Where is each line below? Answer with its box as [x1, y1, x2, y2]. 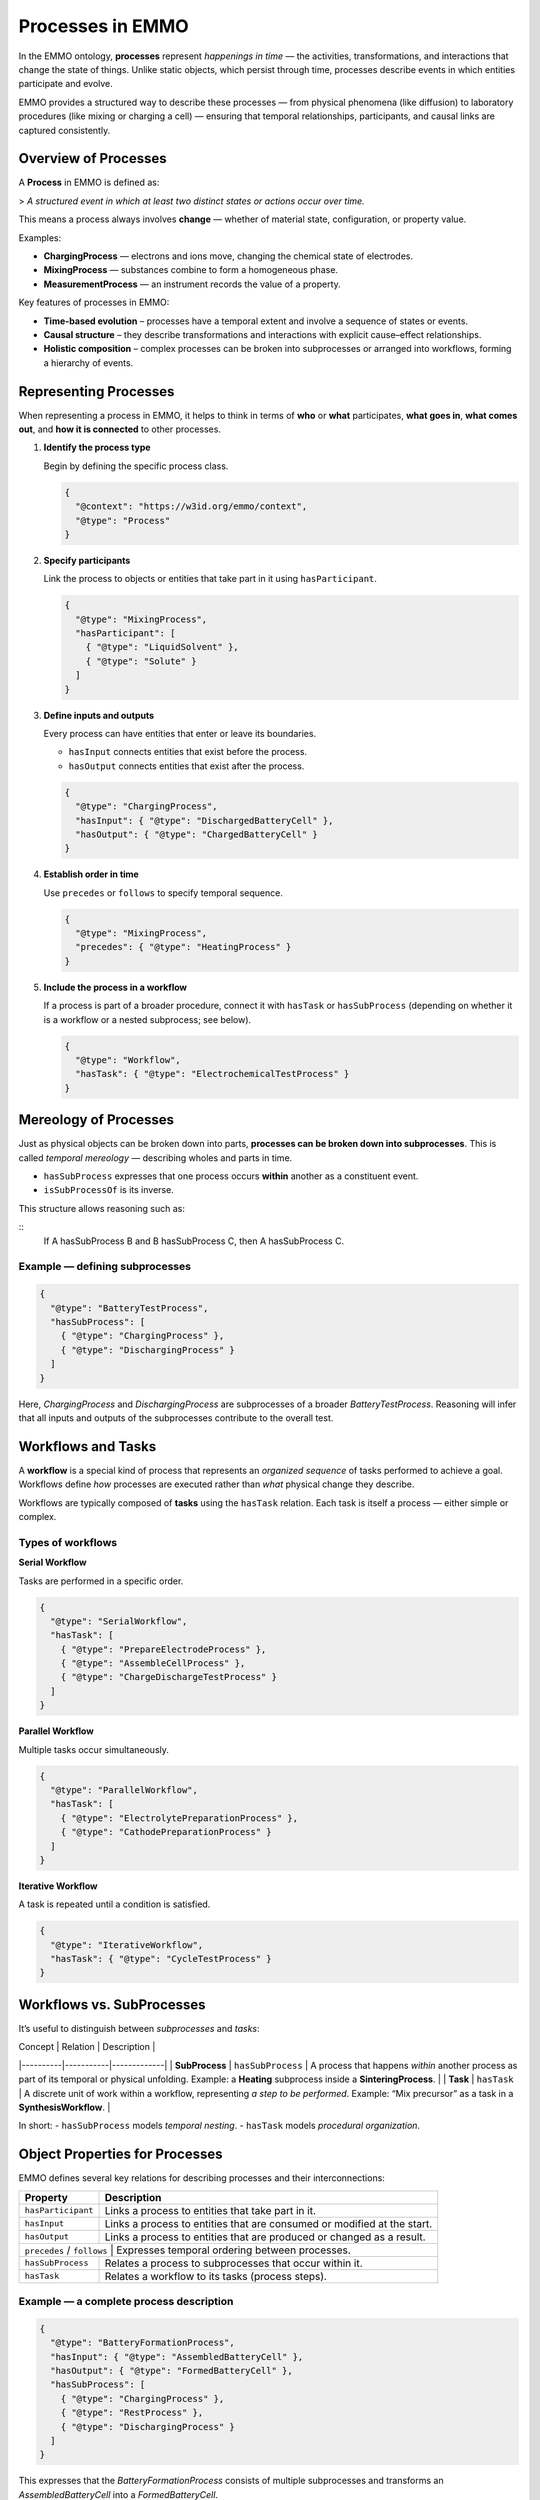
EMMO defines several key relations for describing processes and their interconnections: [18, 2172, 385, 2184]
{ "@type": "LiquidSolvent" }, [85, 641, 239, 653]
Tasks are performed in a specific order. [18, 1575, 184, 1587]
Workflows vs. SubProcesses [18, 1996, 206, 2013]
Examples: [18, 231, 62, 244]
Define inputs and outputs [43, 709, 155, 721]
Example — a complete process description [18, 2294, 234, 2308]
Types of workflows [18, 1535, 118, 1549]
